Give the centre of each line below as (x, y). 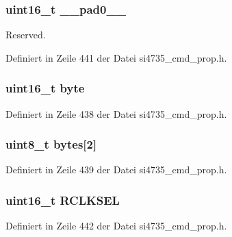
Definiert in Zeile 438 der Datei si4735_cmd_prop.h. (116, 113)
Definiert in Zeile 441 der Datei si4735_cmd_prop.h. (116, 57)
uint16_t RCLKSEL (63, 200)
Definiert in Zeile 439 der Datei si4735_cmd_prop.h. (116, 170)
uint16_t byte (45, 88)
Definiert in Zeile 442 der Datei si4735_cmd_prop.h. (116, 226)
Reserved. (26, 35)
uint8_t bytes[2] (51, 144)
